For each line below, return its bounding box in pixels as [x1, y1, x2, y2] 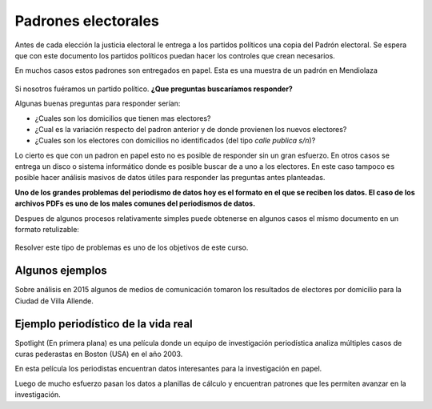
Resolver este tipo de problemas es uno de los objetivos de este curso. [14, 243, 249, 252]
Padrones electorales [14, 12, 159, 30]
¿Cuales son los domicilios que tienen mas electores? [34, 113, 211, 123]
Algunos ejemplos [14, 264, 107, 278]
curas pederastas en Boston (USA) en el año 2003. [14, 349, 183, 359]
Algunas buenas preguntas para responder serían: [14, 98, 181, 108]
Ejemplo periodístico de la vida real [14, 317, 194, 331]
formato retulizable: [14, 225, 80, 235]
